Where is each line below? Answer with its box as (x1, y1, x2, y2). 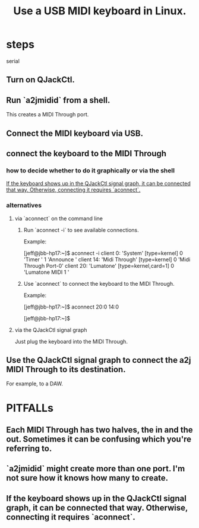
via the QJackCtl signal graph (14, 326, 87, 334)
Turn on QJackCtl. (6, 75, 75, 85)
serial (6, 57, 20, 64)
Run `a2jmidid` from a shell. (6, 95, 110, 105)
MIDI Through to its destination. (6, 364, 126, 374)
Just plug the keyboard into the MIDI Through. (14, 338, 128, 345)
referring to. (6, 443, 52, 453)
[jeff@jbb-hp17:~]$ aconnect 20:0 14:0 (23, 303, 119, 310)
